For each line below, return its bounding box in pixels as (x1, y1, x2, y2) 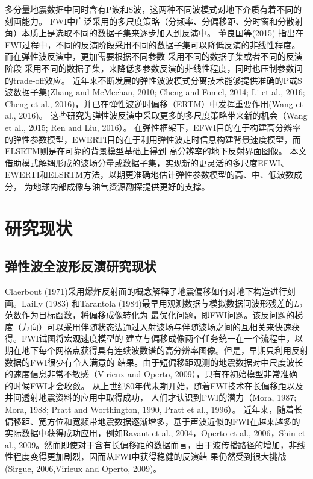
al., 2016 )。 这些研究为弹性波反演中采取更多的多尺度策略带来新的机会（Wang (5, 109, 308, 122)
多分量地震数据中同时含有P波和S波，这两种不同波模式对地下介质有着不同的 (5, 3, 302, 15)
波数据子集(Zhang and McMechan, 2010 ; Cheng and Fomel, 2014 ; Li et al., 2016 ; (5, 86, 305, 98)
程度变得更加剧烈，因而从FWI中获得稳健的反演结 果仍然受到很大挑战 (13, 450, 287, 463)
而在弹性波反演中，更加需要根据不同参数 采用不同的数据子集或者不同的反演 (5, 50, 303, 63)
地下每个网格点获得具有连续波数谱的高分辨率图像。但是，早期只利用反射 (21, 344, 308, 357)
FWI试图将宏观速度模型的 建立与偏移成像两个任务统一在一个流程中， (21, 332, 295, 345)
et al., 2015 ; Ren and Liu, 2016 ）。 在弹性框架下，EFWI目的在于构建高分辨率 (5, 121, 301, 133)
